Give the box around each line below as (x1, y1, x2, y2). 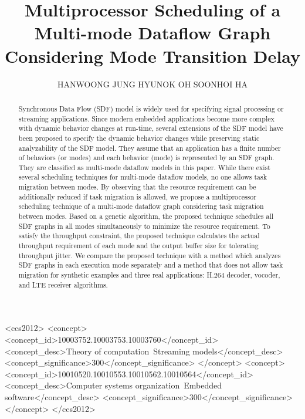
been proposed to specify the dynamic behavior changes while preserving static (18, 133, 260, 143)
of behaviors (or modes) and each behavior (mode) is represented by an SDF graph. (18, 153, 274, 163)
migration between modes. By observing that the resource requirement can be (18, 182, 256, 192)
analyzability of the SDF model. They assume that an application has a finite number (18, 143, 281, 153)
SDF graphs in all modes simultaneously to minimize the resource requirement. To (18, 221, 270, 231)
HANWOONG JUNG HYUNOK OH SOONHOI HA (57, 77, 248, 90)
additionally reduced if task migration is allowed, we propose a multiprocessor (18, 191, 256, 201)
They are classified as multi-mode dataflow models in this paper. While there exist (18, 162, 270, 172)
